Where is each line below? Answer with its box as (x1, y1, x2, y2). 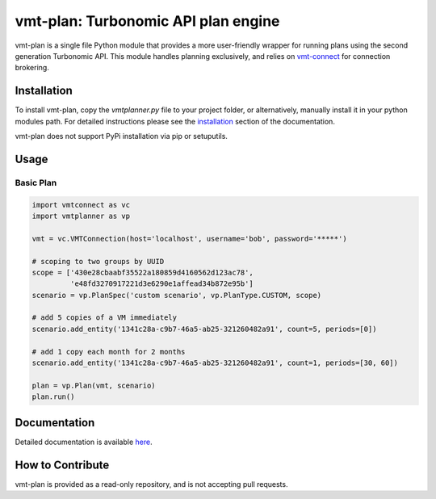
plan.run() (31, 392, 75, 401)
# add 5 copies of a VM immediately (31, 313, 178, 322)
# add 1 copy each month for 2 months (31, 347, 186, 356)
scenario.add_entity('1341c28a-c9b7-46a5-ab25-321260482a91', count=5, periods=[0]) (31, 324, 377, 333)
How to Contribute (15, 458, 110, 472)
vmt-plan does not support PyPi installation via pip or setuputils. (15, 132, 228, 141)
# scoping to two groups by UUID (31, 257, 165, 266)
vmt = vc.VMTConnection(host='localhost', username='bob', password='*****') (31, 234, 347, 243)
